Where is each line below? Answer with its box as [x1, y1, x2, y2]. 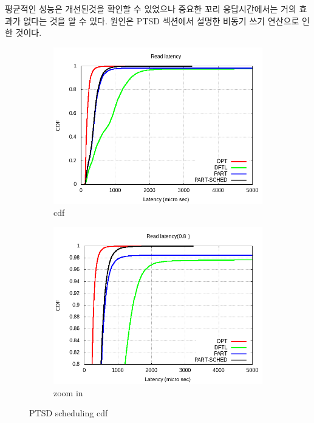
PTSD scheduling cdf [29, 407, 108, 419]
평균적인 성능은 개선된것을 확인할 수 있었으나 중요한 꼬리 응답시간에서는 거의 [5, 2, 296, 15]
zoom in [53, 386, 83, 399]
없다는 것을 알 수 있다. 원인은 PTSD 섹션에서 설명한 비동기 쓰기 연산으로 [23, 14, 299, 27]
